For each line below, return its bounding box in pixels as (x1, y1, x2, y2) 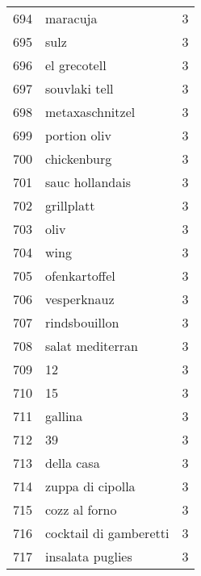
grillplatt (45, 196, 95, 215)
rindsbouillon (45, 313, 119, 332)
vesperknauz (45, 290, 115, 308)
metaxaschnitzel (45, 102, 136, 121)
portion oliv (45, 126, 111, 144)
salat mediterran (45, 336, 138, 355)
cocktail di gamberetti (45, 524, 170, 542)
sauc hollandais (45, 173, 131, 191)
